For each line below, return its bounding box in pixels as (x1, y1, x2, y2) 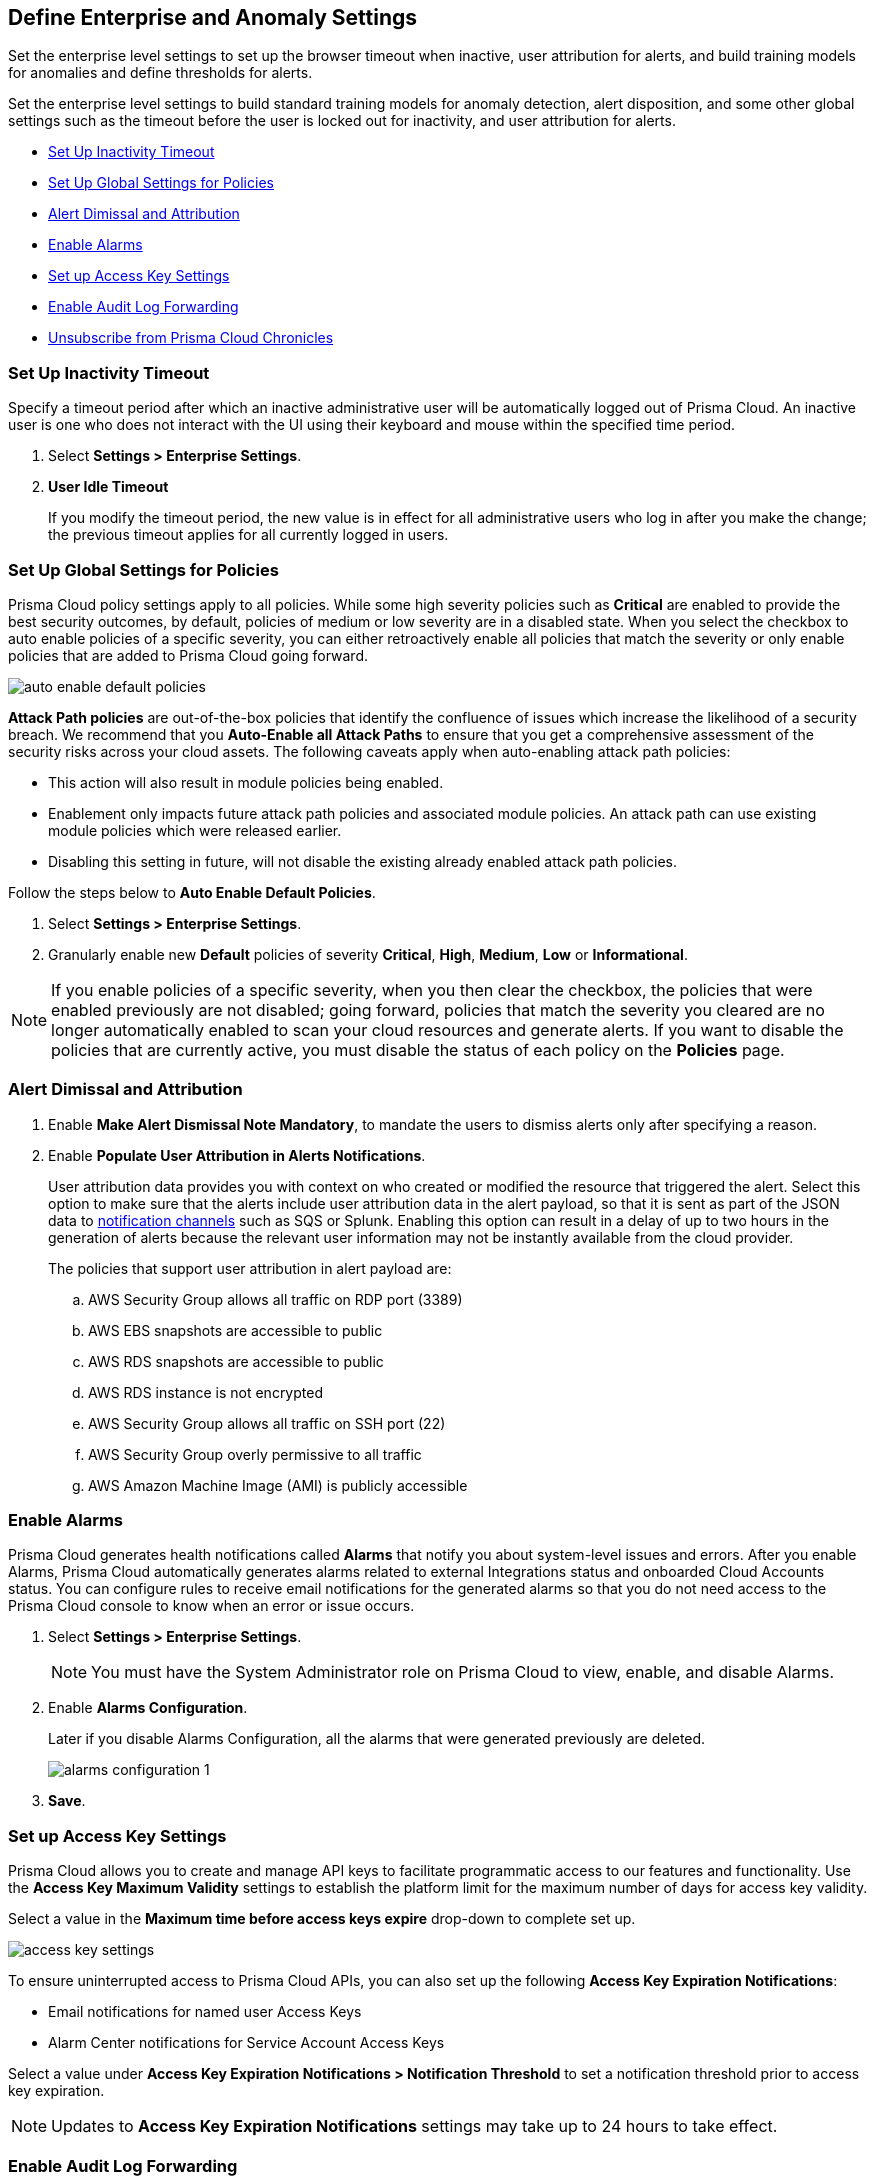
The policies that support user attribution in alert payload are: (48, 1259, 452, 1277)
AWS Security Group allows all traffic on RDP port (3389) (88, 1290, 463, 1308)
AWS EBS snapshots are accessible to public (88, 1321, 383, 1339)
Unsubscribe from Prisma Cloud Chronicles (48, 329, 334, 347)
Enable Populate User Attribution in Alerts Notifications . (48, 1146, 426, 1164)
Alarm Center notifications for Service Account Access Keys (48, 2034, 445, 2052)
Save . (48, 1792, 86, 1810)
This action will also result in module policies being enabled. (48, 773, 444, 791)
